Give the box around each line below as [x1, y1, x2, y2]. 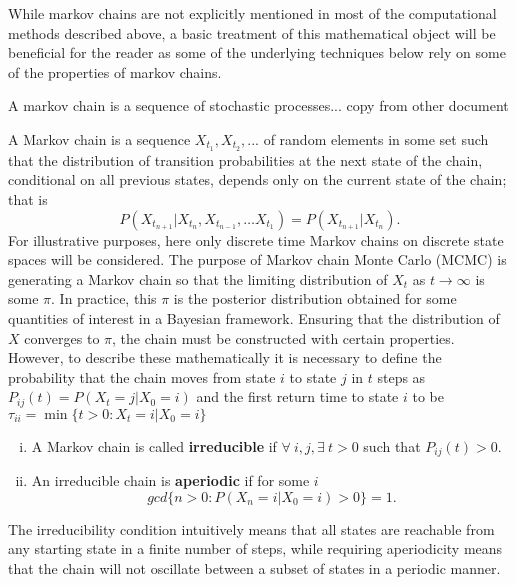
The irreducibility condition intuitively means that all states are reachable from [8, 518, 495, 539]
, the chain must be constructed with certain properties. [112, 327, 455, 348]
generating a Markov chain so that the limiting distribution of [8, 268, 388, 289]
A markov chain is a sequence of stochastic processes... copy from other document [8, 95, 509, 116]
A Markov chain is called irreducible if [31, 435, 277, 456]
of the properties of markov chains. [8, 61, 222, 82]
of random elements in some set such [263, 128, 489, 149]
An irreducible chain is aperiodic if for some [31, 470, 310, 491]
